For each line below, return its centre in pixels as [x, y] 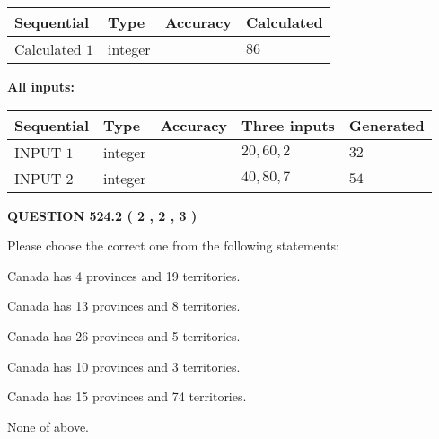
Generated [386, 125]
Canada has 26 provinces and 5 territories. [124, 335]
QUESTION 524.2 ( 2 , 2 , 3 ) [102, 215]
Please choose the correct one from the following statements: [174, 246]
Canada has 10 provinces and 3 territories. [124, 366]
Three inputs [288, 125]
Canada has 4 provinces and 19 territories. [124, 275]
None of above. [48, 426]
